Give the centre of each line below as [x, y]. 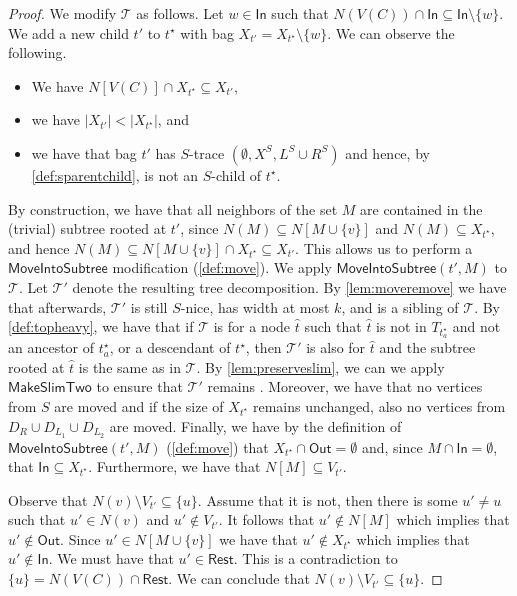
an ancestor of [51, 347]
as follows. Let [180, 13]
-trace [207, 152]
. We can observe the [391, 32]
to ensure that [139, 386]
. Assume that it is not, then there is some [327, 499]
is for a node [252, 326]
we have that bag [84, 152]
